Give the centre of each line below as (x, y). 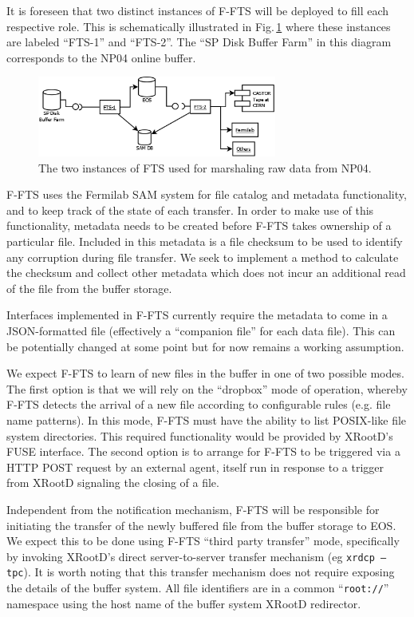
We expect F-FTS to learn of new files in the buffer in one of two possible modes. (205, 373)
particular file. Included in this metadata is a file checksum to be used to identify (205, 241)
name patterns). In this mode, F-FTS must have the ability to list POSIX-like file (207, 420)
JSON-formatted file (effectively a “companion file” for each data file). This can (201, 331)
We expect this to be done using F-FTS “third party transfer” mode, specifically (203, 541)
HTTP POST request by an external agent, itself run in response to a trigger (195, 467)
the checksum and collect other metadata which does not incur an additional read (206, 273)
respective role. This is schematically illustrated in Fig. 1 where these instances (199, 26)
